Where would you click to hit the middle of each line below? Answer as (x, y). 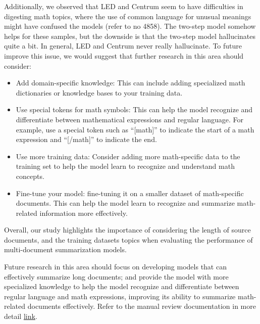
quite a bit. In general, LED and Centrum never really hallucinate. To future (123, 46)
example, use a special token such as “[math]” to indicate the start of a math (135, 129)
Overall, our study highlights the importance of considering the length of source (127, 230)
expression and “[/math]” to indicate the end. (86, 139)
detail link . (21, 316)
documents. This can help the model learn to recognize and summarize (125, 203)
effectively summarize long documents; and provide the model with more (116, 276)
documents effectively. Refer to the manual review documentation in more (142, 306)
